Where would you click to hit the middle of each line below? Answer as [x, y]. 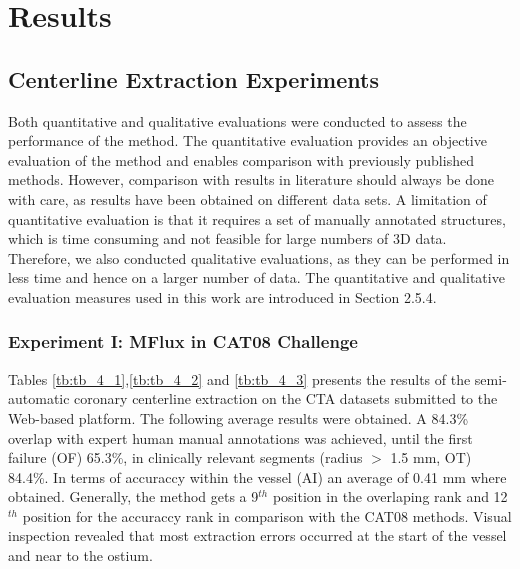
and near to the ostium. [80, 555]
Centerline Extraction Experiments [193, 78]
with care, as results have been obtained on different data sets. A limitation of [247, 198]
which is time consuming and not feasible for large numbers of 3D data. [227, 238]
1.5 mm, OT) [431, 457]
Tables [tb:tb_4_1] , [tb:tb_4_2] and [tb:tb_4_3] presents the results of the [239, 378]
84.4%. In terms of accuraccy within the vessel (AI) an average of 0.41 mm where [257, 476]
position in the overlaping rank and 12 [390, 496]
